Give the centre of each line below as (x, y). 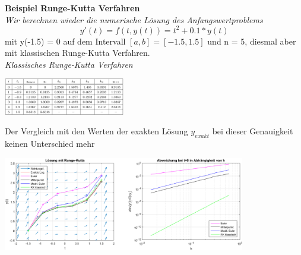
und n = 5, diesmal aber (252, 41)
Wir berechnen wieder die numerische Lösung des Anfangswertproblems (134, 19)
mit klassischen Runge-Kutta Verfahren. (77, 53)
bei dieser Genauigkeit (253, 131)
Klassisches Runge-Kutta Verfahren (69, 64)
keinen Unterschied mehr (50, 144)
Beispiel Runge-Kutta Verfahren (72, 8)
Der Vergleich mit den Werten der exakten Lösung (96, 131)
